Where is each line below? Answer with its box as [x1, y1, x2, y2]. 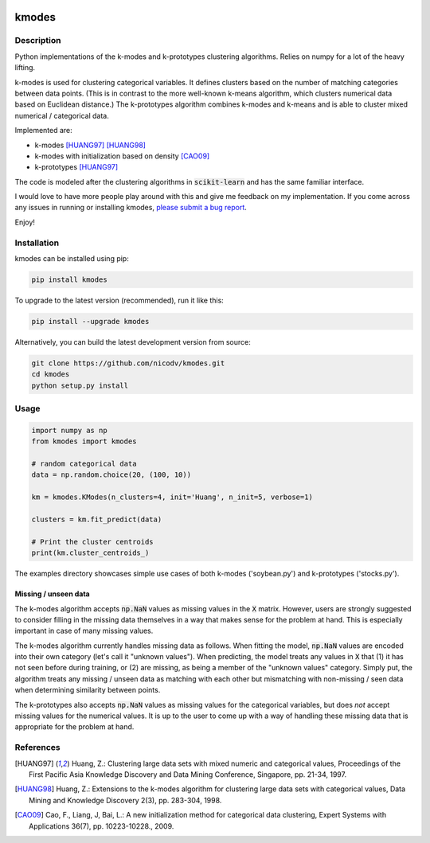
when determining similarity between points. [14, 685, 161, 695]
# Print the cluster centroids [31, 537, 154, 546]
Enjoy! [14, 217, 36, 227]
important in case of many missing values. [14, 626, 154, 636]
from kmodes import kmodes [31, 437, 137, 446]
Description [14, 35, 61, 46]
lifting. [14, 63, 36, 72]
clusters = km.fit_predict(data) [31, 514, 162, 524]
